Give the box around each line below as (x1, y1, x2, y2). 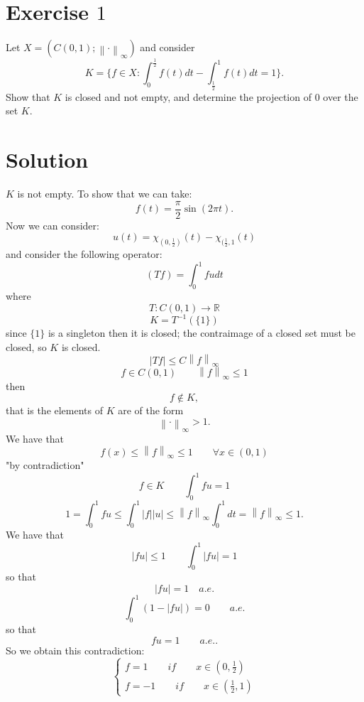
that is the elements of (6, 403, 104, 418)
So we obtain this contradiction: (6, 642, 145, 657)
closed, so (6, 339, 47, 354)
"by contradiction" (6, 458, 84, 472)
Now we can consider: (6, 217, 99, 232)
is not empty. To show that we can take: (17, 185, 192, 200)
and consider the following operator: (6, 247, 162, 261)
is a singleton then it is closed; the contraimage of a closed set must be (48, 325, 355, 340)
